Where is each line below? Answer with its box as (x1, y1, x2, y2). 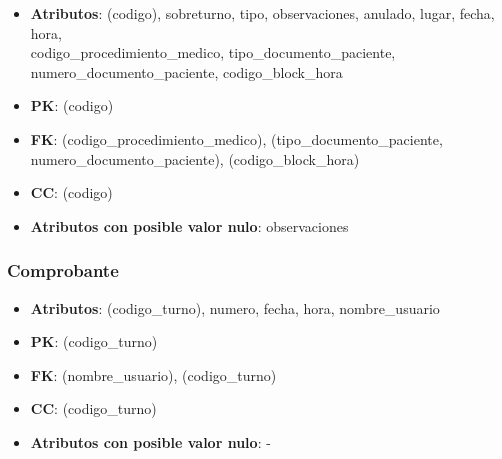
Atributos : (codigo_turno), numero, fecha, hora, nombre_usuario (30, 297, 440, 318)
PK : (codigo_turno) (30, 331, 158, 352)
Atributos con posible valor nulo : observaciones (30, 215, 349, 236)
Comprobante (7, 258, 119, 283)
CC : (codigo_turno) (30, 398, 157, 419)
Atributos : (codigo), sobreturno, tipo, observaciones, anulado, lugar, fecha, (30, 3, 495, 23)
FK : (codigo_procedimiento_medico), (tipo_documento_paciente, (30, 128, 443, 149)
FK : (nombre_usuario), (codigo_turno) (30, 364, 277, 385)
